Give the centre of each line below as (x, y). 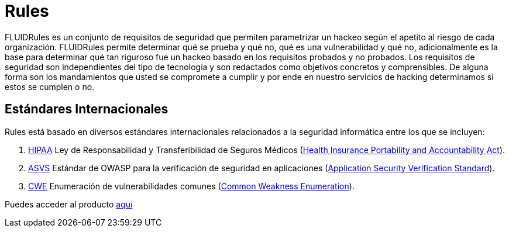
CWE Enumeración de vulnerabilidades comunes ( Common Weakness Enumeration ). (191, 186)
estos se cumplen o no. (50, 86)
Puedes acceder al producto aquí (69, 204)
